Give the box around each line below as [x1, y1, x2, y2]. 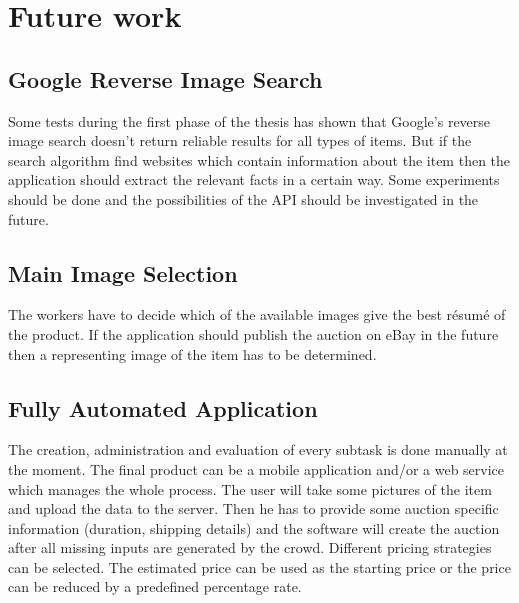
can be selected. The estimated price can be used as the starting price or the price [8, 556, 511, 577]
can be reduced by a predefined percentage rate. [8, 576, 302, 597]
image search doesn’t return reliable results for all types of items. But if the [8, 130, 472, 151]
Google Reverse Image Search [8, 63, 323, 94]
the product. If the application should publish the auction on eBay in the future [8, 323, 499, 344]
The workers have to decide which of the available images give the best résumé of [8, 304, 506, 325]
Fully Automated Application [8, 392, 318, 423]
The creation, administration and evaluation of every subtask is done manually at [8, 439, 508, 460]
